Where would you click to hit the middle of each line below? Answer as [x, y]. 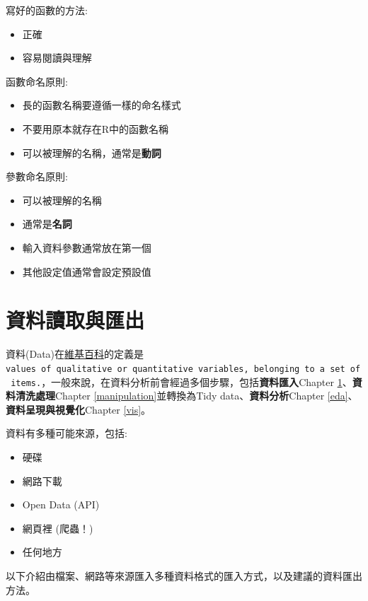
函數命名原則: [37, 81]
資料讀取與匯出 [75, 320]
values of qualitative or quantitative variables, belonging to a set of [183, 369]
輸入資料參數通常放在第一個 [87, 247]
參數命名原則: [37, 176]
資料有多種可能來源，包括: [67, 433]
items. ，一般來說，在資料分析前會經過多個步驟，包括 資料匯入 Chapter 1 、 [182, 381]
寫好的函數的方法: [47, 10]
